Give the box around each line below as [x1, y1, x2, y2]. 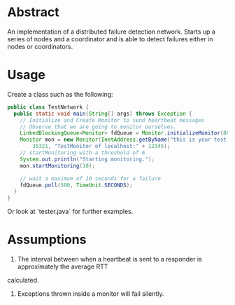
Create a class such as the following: [7, 90, 113, 98]
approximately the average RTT [17, 262, 108, 271]
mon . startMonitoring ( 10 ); [20, 162, 96, 169]
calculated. [7, 276, 40, 285]
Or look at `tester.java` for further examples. [7, 208, 134, 216]
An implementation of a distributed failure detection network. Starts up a [7, 27, 215, 36]
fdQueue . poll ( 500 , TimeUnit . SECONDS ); [20, 182, 133, 189]
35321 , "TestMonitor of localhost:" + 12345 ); [32, 143, 171, 150]
